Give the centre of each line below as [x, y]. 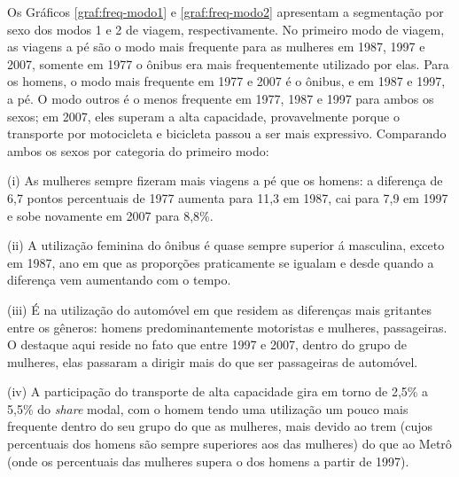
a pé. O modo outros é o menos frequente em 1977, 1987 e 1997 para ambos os [221, 98]
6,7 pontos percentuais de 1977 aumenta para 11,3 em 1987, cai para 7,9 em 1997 [228, 197]
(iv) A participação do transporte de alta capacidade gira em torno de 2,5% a [218, 391]
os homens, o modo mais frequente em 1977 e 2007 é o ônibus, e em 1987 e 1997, [226, 81]
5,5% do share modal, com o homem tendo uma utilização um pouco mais [208, 408]
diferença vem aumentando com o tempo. [119, 280]
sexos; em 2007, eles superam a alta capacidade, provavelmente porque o [203, 116]
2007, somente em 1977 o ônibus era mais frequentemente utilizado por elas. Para [228, 63]
